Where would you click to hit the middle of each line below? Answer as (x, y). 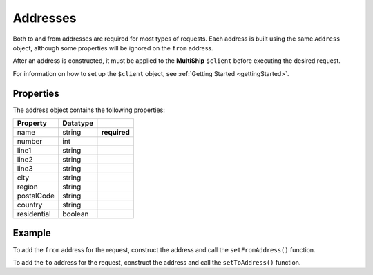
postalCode (36, 196)
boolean (76, 214)
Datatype (78, 123)
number (30, 142)
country (30, 205)
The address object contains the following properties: (89, 110)
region (27, 187)
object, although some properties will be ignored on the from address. (113, 48)
